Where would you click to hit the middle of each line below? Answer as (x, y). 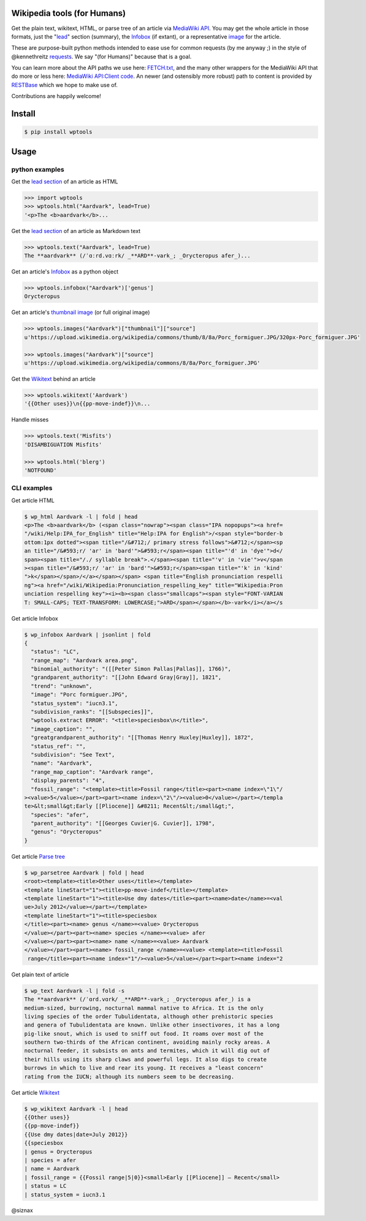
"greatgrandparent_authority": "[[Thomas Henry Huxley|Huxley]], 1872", (143, 738)
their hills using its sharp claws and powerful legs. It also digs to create (145, 1059)
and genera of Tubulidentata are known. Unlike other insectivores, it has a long (152, 1025)
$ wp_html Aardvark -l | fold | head (81, 516)
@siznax (22, 1211)
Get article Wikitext (35, 1092)
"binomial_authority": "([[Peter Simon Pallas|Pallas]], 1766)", (131, 669)
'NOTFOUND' (40, 470)
